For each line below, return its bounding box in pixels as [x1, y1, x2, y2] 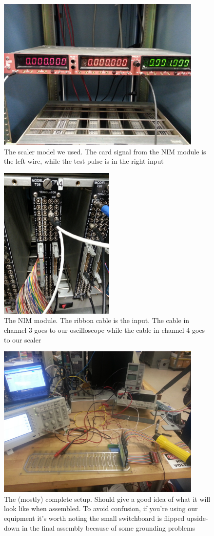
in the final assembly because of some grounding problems [21, 522, 195, 533]
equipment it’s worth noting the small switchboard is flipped [4, 513, 185, 523]
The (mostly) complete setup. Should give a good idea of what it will [4, 493, 211, 504]
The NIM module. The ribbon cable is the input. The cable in [4, 315, 190, 325]
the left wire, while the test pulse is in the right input [4, 156, 164, 166]
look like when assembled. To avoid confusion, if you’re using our [4, 503, 198, 514]
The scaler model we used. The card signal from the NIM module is [4, 146, 206, 156]
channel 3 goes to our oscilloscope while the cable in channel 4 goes [4, 324, 205, 335]
